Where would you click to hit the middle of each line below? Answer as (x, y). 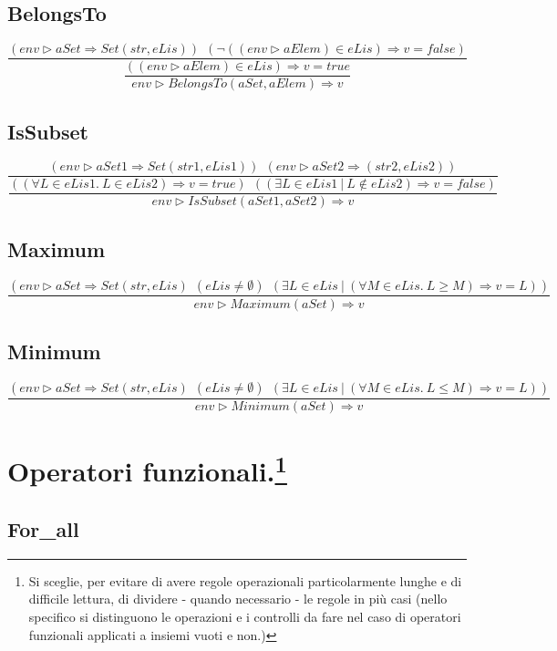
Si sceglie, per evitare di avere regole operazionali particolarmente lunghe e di (245, 580)
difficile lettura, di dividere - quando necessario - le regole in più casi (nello (238, 599)
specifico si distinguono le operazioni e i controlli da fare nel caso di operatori (245, 616)
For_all (43, 528)
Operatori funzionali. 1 (147, 469)
